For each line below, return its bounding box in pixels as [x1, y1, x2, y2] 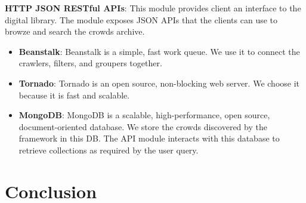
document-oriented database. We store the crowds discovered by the [18, 120, 267, 133]
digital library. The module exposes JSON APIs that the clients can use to [5, 13, 278, 26]
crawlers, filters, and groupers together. [18, 57, 162, 69]
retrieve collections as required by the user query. [18, 143, 199, 156]
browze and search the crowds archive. [5, 25, 145, 38]
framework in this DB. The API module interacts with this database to [18, 132, 280, 144]
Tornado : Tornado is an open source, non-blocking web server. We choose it [18, 76, 300, 89]
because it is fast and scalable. [18, 88, 130, 101]
